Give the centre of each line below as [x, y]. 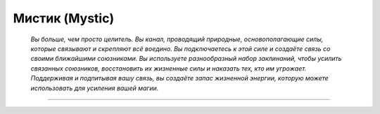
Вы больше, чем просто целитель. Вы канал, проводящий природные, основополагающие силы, [177, 39]
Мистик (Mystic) [64, 18]
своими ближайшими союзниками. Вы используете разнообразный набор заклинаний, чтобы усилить [186, 59]
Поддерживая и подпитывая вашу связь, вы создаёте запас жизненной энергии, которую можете [179, 78]
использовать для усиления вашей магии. [95, 88]
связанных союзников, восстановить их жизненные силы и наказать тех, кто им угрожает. [169, 68]
